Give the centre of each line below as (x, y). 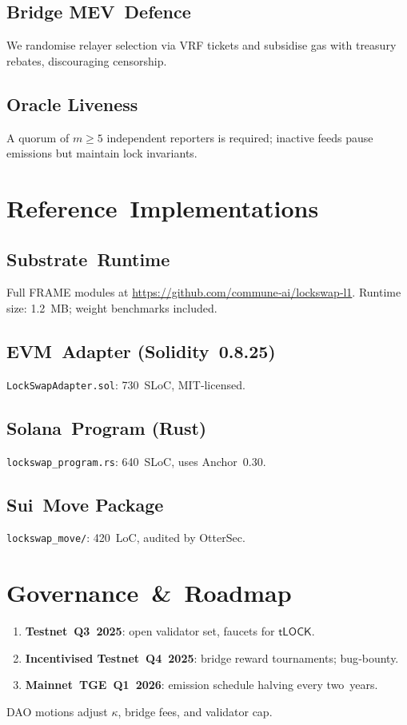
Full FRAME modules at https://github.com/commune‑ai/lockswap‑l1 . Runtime (204, 292)
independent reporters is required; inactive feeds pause (240, 137)
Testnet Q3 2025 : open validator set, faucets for (150, 631)
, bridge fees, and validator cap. (195, 712)
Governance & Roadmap (149, 593)
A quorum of (38, 137)
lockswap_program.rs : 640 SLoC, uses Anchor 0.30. (136, 461)
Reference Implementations (163, 207)
